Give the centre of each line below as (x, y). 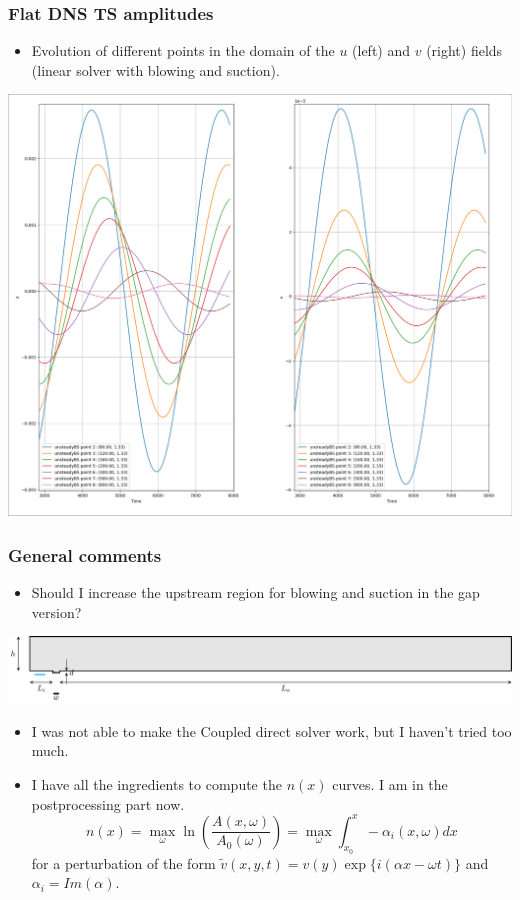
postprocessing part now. (108, 803)
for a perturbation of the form (123, 862)
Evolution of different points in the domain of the (183, 50)
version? (56, 611)
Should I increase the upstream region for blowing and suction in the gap (255, 592)
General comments (85, 554)
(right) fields (464, 50)
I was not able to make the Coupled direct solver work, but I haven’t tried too (271, 730)
